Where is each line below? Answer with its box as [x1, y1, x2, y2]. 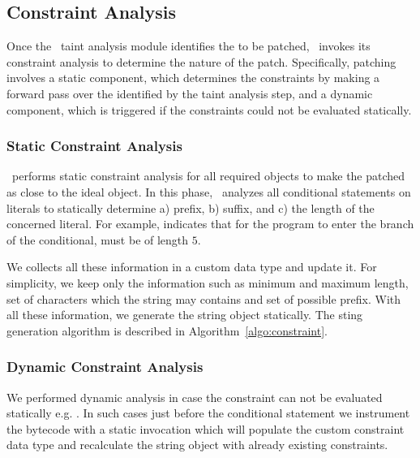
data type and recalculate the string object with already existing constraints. [6, 436, 388, 453]
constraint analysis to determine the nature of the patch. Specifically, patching [6, 53, 396, 70]
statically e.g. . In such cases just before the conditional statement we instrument [6, 404, 410, 421]
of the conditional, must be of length [6, 231, 189, 248]
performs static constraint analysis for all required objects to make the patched [11, 167, 405, 184]
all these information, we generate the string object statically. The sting [6, 306, 363, 323]
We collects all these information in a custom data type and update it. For [6, 258, 377, 275]
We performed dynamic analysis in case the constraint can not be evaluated [6, 388, 383, 405]
